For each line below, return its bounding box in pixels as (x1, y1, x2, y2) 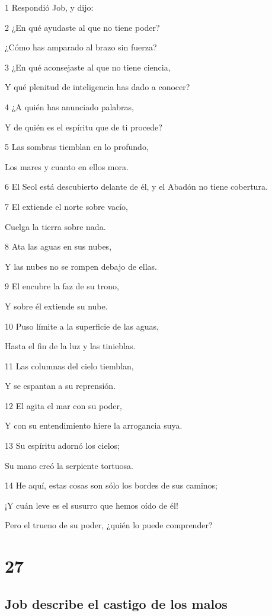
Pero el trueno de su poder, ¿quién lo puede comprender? (5, 519, 213, 531)
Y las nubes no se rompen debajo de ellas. (5, 260, 157, 272)
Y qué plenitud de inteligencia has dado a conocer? (5, 81, 190, 93)
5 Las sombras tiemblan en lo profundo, (5, 141, 149, 153)
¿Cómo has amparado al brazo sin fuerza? (5, 41, 157, 53)
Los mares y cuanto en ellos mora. (5, 160, 129, 173)
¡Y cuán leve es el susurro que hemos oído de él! (5, 499, 178, 511)
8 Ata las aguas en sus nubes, (5, 240, 112, 253)
